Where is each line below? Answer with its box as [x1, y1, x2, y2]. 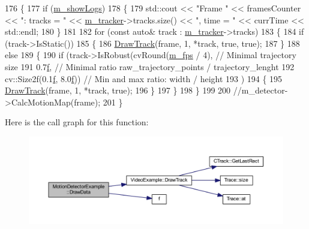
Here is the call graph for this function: [5, 116, 149, 128]
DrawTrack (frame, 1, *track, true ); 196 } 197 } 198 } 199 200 [5, 84, 231, 97]
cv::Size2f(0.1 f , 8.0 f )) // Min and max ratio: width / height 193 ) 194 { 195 [5, 72, 283, 85]
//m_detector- [233, 84, 288, 97]
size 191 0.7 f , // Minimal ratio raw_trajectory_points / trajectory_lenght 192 [5, 60, 295, 73]
